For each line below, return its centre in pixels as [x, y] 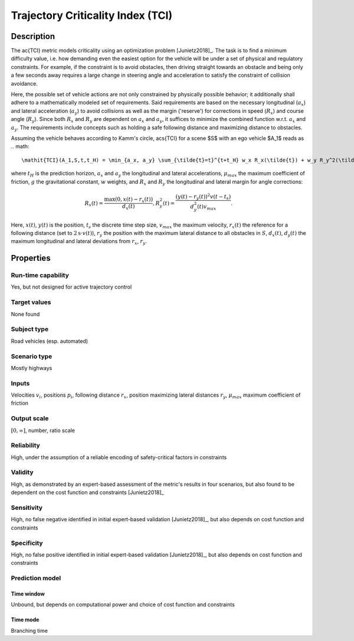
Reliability [26, 446]
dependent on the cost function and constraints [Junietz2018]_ [87, 492]
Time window [28, 594]
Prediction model [36, 578]
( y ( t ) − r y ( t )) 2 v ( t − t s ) [203, 197]
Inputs [20, 383]
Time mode [25, 620]
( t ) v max [206, 207]
